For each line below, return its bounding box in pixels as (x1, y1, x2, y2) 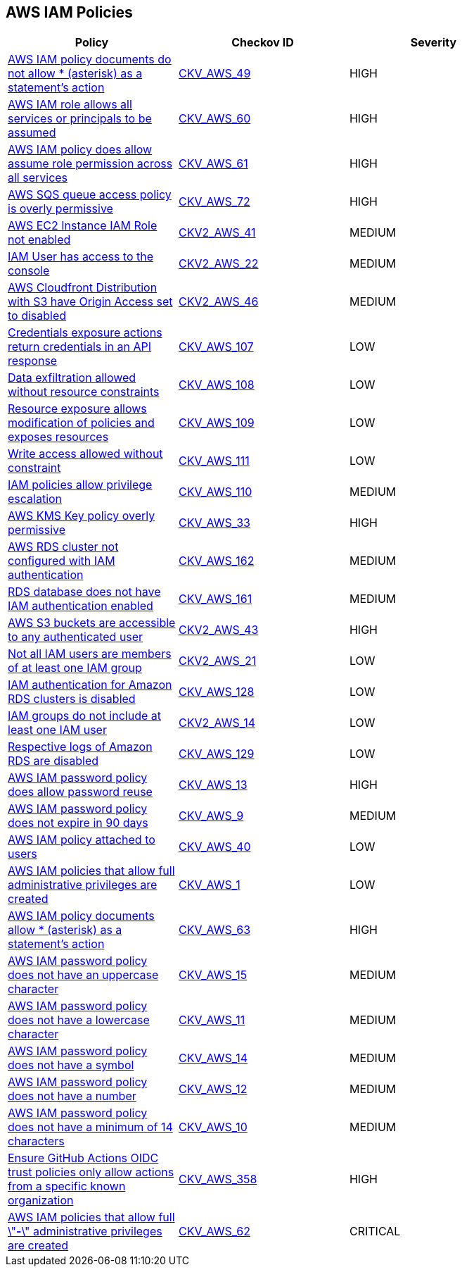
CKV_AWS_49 (178, 66, 251, 81)
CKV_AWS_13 (178, 778, 248, 792)
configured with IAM (8, 554, 115, 568)
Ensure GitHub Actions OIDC (8, 1151, 159, 1166)
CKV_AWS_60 (178, 111, 251, 126)
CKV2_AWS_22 (178, 256, 259, 271)
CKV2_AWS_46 (178, 294, 259, 309)
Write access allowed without (8, 447, 163, 461)
